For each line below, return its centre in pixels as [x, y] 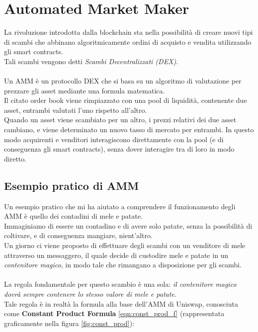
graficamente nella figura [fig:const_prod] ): [69, 323]
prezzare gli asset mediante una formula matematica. [85, 90]
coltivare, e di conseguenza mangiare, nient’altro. [78, 235]
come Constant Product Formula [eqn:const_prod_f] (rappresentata [114, 313]
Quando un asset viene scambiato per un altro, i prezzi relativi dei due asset [120, 120]
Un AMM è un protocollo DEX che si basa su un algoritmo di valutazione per [123, 81]
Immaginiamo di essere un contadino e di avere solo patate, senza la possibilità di [128, 225]
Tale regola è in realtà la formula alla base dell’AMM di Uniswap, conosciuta [121, 303]
